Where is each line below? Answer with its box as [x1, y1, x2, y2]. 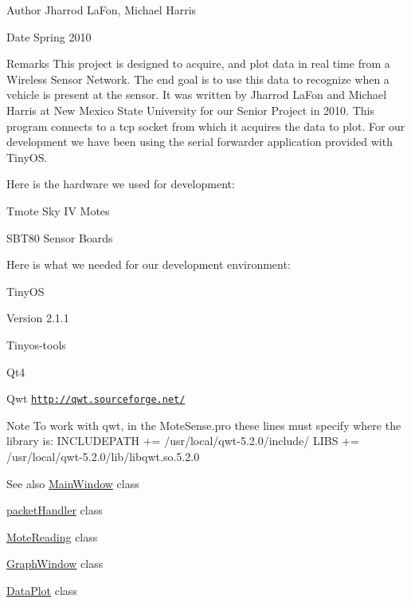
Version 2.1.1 [6, 309, 69, 326]
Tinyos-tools [6, 336, 66, 353]
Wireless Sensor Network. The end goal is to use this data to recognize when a [6, 70, 389, 87]
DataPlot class [6, 581, 77, 598]
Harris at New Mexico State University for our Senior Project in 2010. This [6, 101, 374, 118]
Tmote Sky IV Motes [6, 202, 110, 219]
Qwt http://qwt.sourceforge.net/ [6, 390, 186, 407]
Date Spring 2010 [6, 28, 92, 45]
